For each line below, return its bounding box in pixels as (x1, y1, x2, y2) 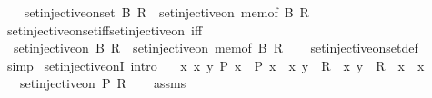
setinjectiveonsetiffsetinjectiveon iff (6, 20, 203, 39)
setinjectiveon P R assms (19, 73, 186, 93)
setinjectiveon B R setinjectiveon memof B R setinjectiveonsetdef (13, 38, 418, 57)
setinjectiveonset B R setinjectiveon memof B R (24, 3, 309, 21)
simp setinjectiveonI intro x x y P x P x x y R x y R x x (6, 55, 425, 74)
